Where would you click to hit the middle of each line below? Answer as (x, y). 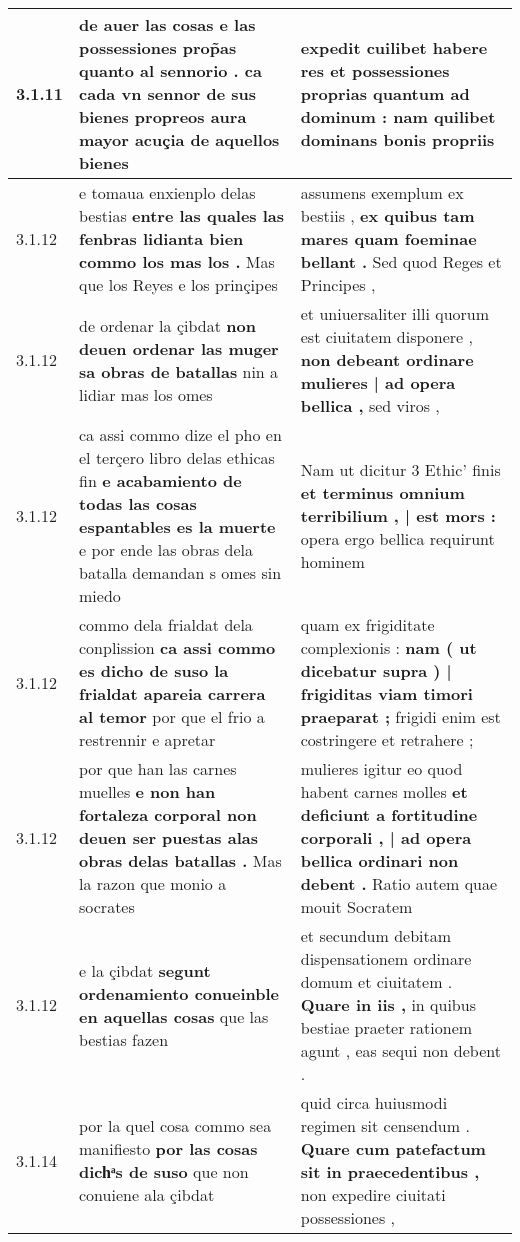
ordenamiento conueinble (179, 993)
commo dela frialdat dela (166, 624)
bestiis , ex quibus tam (387, 215)
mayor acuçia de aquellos (179, 139)
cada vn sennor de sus (168, 93)
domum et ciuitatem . (376, 981)
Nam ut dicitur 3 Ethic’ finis (400, 469)
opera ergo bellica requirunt (397, 538)
